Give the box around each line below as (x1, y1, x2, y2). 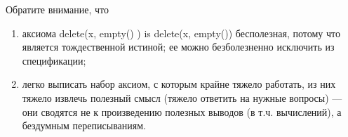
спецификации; (22, 53, 86, 67)
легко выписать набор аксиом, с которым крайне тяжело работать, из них (22, 77, 336, 91)
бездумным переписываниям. (22, 118, 146, 133)
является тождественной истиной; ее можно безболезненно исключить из (22, 39, 335, 54)
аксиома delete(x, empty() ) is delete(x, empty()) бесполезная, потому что (22, 25, 340, 40)
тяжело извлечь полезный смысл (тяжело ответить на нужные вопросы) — (22, 90, 342, 105)
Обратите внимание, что (6, 2, 109, 16)
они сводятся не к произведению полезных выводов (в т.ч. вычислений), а (22, 104, 342, 119)
